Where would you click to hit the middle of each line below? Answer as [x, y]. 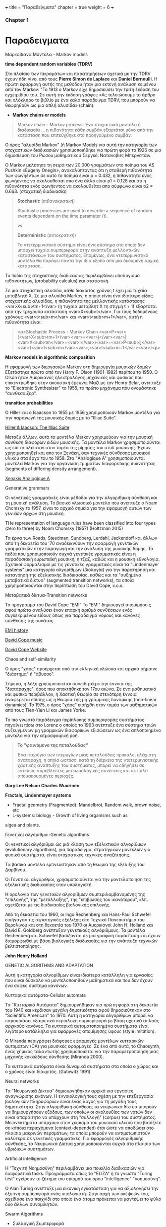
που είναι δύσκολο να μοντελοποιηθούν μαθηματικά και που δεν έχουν [79, 980]
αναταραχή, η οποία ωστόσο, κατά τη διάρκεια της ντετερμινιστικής [88, 760]
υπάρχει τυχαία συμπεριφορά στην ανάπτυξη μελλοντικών [79, 250]
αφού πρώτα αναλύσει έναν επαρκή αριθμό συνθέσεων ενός [69, 610]
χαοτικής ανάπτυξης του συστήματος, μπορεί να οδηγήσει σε [81, 765]
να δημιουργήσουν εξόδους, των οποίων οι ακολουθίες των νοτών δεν [79, 1112]
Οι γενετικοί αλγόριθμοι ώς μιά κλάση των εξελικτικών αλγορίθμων [76, 844]
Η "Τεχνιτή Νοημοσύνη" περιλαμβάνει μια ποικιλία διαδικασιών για [75, 1168]
